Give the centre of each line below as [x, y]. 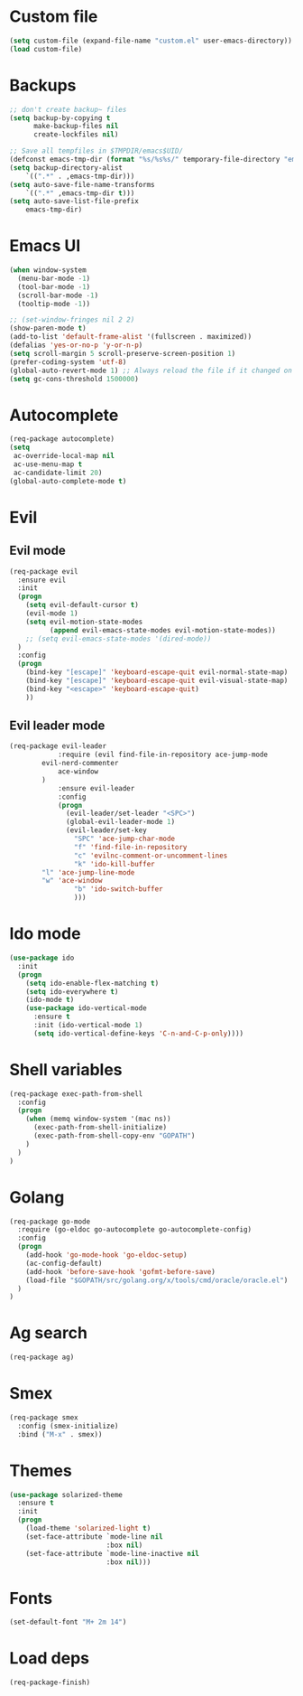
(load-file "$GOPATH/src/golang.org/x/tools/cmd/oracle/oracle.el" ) [157, 1280]
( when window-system [48, 270]
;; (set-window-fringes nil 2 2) [72, 320]
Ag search [49, 1333]
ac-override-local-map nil [64, 456]
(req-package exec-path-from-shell [76, 1094]
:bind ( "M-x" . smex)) [60, 1434]
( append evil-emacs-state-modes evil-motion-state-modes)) [163, 630]
